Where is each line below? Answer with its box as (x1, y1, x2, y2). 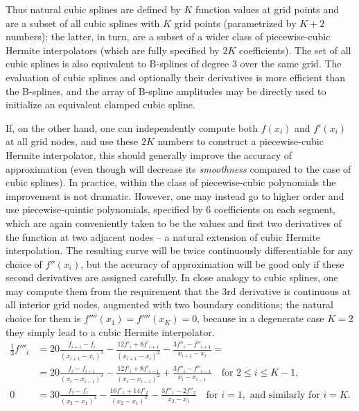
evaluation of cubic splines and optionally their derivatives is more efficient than (6, 69, 346, 84)
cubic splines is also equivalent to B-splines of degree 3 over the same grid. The (6, 56, 342, 71)
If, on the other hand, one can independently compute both (6, 120, 259, 135)
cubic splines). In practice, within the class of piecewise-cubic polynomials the (6, 175, 336, 190)
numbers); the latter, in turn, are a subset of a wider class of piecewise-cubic (6, 29, 331, 44)
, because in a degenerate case (197, 311, 324, 326)
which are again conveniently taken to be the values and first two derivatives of (6, 215, 342, 230)
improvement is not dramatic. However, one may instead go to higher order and (6, 188, 344, 203)
